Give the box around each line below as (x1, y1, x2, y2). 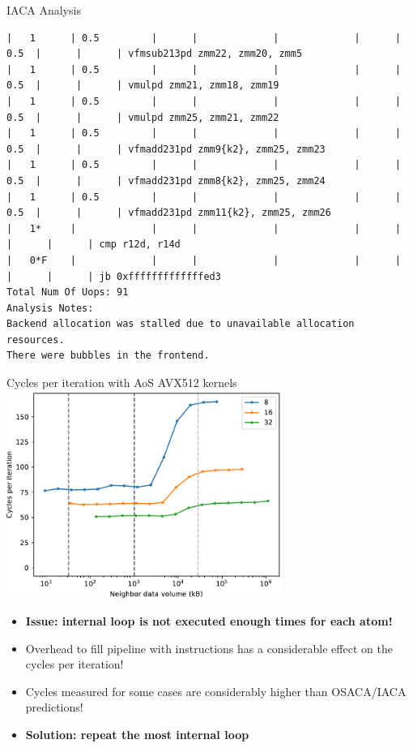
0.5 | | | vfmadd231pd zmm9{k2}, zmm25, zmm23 (6, 143, 326, 155)
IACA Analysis (6, 2, 81, 18)
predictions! (25, 699, 83, 716)
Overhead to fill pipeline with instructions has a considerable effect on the (25, 639, 393, 656)
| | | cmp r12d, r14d (6, 239, 181, 251)
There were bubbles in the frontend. (6, 350, 210, 362)
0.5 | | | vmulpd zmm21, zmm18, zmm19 (6, 80, 279, 92)
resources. (6, 333, 65, 346)
